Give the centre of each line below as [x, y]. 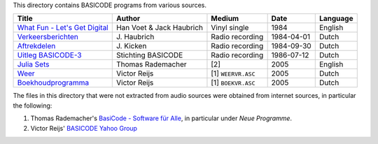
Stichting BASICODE [149, 55]
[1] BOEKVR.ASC [233, 82]
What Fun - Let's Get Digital [63, 28]
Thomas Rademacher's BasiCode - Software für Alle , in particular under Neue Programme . [161, 118]
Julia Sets [33, 64]
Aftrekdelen [36, 46]
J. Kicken [131, 46]
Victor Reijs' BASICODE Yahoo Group [84, 128]
